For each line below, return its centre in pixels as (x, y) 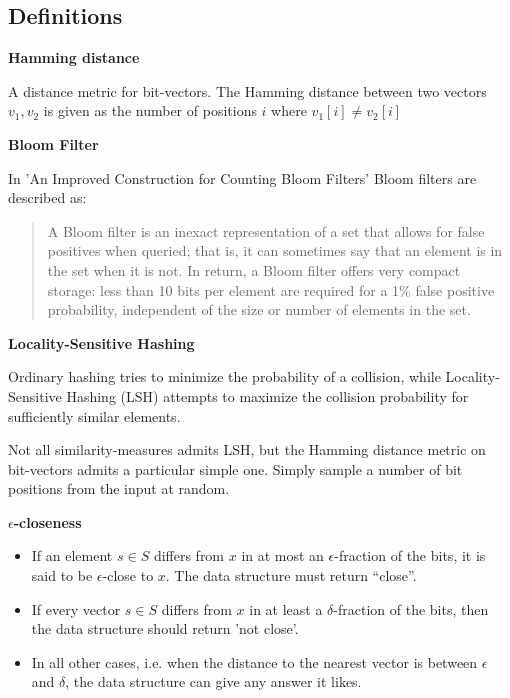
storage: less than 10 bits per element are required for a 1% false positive (271, 289)
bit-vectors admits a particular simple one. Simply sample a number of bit (235, 468)
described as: (47, 197)
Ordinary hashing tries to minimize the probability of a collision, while (224, 376)
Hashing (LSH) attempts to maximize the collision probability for (267, 395)
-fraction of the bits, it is (410, 555)
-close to (128, 575)
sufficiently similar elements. (94, 415)
